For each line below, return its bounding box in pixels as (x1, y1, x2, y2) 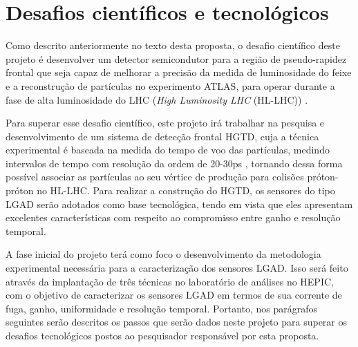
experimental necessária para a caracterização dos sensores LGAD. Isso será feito (6, 261, 348, 275)
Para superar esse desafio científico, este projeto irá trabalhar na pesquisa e (6, 115, 325, 130)
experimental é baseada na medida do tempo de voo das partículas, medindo (6, 142, 330, 157)
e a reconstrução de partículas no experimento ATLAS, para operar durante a (6, 78, 335, 93)
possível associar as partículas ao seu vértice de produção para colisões (6, 169, 304, 184)
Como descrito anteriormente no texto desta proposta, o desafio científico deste (6, 38, 340, 53)
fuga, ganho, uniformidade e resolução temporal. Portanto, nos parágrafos (6, 301, 318, 315)
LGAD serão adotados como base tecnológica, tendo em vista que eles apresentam (6, 196, 353, 211)
